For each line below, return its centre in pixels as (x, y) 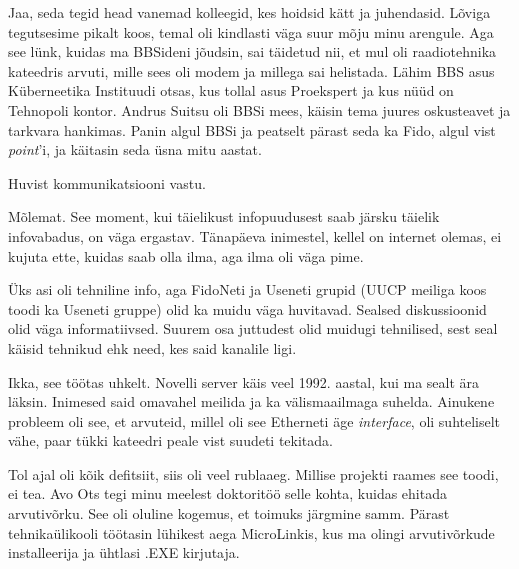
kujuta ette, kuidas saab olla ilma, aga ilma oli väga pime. (186, 255)
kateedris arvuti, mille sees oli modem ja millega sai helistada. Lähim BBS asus (251, 70)
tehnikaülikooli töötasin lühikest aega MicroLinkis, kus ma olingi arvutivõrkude (251, 532)
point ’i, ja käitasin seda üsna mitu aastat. (135, 149)
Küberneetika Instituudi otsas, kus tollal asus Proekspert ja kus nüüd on (231, 90)
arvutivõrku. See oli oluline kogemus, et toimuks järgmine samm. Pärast (229, 513)
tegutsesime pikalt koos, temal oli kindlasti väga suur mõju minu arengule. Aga (251, 31)
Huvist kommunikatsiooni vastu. (107, 182)
